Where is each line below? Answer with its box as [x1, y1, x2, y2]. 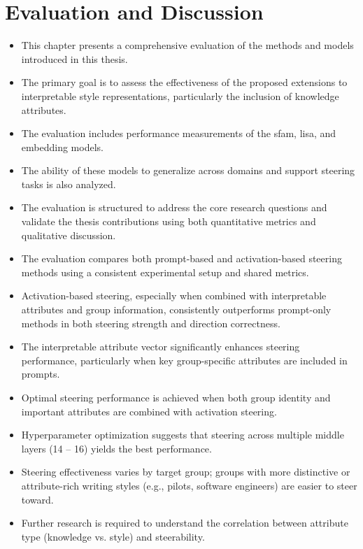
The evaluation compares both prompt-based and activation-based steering [21, 251, 342, 266]
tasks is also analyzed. [21, 176, 116, 191]
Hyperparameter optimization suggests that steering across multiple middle [21, 427, 344, 442]
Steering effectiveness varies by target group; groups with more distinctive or [21, 464, 350, 479]
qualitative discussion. [21, 227, 116, 242]
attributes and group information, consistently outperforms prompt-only [21, 302, 332, 317]
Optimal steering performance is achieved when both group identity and [21, 390, 331, 404]
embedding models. [21, 139, 104, 154]
